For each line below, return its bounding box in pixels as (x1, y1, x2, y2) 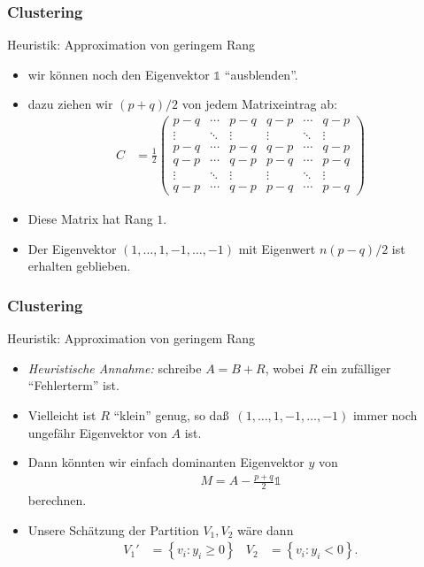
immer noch (352, 406, 418, 425)
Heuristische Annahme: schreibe (27, 358, 202, 377)
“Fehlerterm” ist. (27, 376, 119, 395)
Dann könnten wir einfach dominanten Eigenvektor (27, 453, 305, 471)
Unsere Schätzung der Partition (27, 520, 199, 539)
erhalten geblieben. (27, 257, 131, 275)
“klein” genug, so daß (113, 406, 229, 425)
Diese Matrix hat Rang (27, 210, 153, 228)
